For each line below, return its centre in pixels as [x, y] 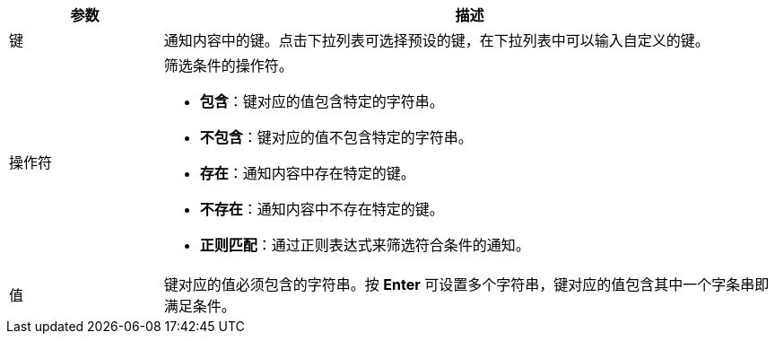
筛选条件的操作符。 [228, 66]
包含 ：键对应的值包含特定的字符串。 [322, 101]
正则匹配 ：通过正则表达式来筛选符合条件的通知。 [365, 245]
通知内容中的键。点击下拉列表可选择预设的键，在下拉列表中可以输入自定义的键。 [436, 40]
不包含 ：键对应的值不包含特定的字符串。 [336, 137]
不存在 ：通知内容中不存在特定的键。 [322, 209]
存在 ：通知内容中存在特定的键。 [307, 173]
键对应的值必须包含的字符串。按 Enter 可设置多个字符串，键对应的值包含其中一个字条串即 [466, 284]
